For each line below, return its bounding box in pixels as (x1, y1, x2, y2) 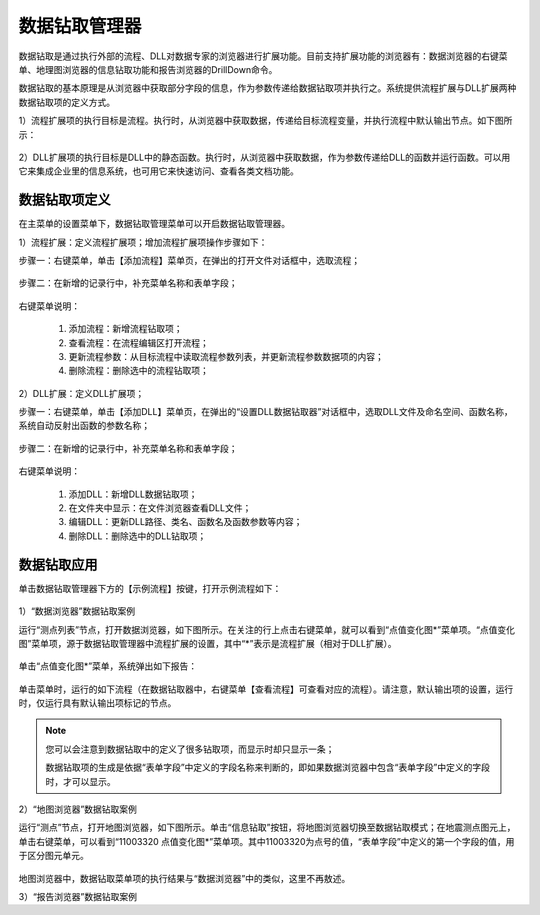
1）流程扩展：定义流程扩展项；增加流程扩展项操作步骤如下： (18, 236, 268, 248)
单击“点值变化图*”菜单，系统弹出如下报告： (18, 660, 198, 672)
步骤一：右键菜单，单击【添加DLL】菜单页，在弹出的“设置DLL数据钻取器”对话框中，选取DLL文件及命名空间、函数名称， (18, 406, 514, 418)
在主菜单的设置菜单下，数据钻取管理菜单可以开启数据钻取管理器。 (18, 218, 290, 230)
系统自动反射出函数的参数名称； (18, 420, 150, 432)
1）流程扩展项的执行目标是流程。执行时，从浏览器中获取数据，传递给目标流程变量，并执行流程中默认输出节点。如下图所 (18, 115, 513, 127)
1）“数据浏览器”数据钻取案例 (18, 605, 136, 617)
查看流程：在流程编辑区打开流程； (68, 336, 209, 349)
